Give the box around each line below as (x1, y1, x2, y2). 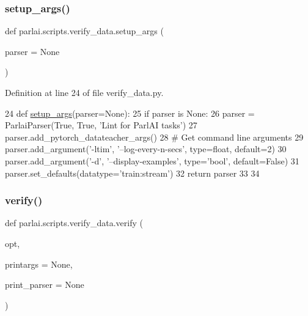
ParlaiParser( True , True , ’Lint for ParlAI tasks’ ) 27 (5, 119, 197, 131)
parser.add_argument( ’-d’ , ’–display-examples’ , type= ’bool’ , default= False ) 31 (5, 154, 299, 167)
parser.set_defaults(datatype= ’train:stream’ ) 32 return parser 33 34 (5, 166, 260, 179)
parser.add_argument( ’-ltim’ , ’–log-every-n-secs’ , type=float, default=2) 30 (5, 142, 287, 155)
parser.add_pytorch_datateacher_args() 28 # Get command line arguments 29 (5, 130, 304, 143)
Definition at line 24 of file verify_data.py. (5, 86, 164, 98)
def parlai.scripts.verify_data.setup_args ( (5, 24, 164, 37)
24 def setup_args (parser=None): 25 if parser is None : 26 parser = (5, 106, 255, 119)
